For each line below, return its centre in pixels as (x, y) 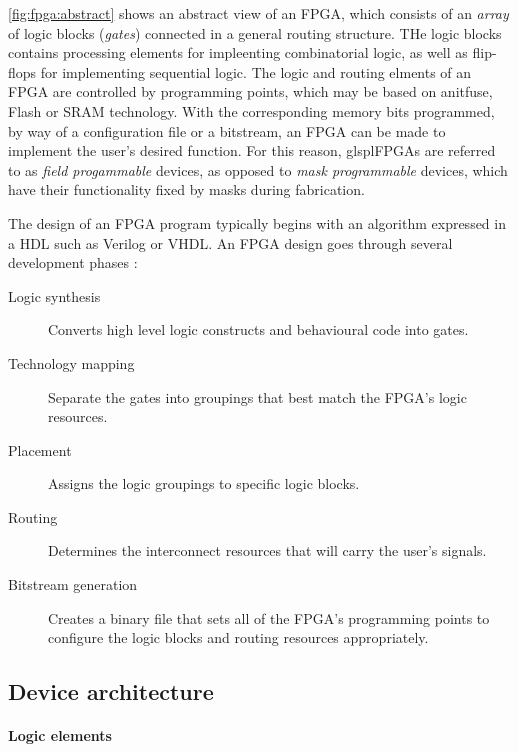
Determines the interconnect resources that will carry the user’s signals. (267, 550)
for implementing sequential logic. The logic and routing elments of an (256, 71)
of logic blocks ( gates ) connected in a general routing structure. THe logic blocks (255, 32)
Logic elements (60, 735)
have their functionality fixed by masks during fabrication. (186, 189)
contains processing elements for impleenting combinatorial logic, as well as (238, 52)
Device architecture (111, 691)
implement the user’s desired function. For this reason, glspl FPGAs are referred (252, 150)
